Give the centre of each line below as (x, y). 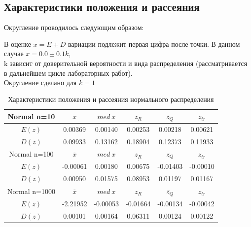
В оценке (18, 44)
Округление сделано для (40, 82)
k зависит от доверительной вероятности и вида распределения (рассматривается (126, 63)
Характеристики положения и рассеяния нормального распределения (111, 99)
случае (14, 53)
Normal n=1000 (31, 191)
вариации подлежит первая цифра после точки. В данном (154, 44)
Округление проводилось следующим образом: (74, 27)
